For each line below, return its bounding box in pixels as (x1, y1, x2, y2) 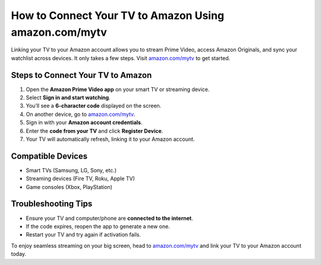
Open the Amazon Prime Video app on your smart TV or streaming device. (26, 86, 210, 93)
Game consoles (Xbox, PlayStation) (26, 183, 113, 190)
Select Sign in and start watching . (26, 94, 111, 101)
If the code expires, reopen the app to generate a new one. (26, 223, 171, 230)
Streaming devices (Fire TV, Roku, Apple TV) (26, 175, 135, 182)
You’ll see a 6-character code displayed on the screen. (26, 102, 162, 109)
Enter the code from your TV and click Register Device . (26, 127, 163, 134)
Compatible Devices (11, 151, 88, 161)
